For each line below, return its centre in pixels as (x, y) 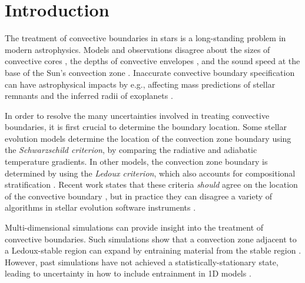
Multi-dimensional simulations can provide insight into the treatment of (134, 227)
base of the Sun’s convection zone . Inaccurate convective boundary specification (150, 72)
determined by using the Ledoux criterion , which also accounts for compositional (150, 173)
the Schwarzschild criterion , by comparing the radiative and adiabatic (131, 150)
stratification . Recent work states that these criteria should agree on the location (151, 184)
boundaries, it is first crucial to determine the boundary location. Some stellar (146, 127)
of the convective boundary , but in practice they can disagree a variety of (139, 196)
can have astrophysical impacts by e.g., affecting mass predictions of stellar (140, 84)
